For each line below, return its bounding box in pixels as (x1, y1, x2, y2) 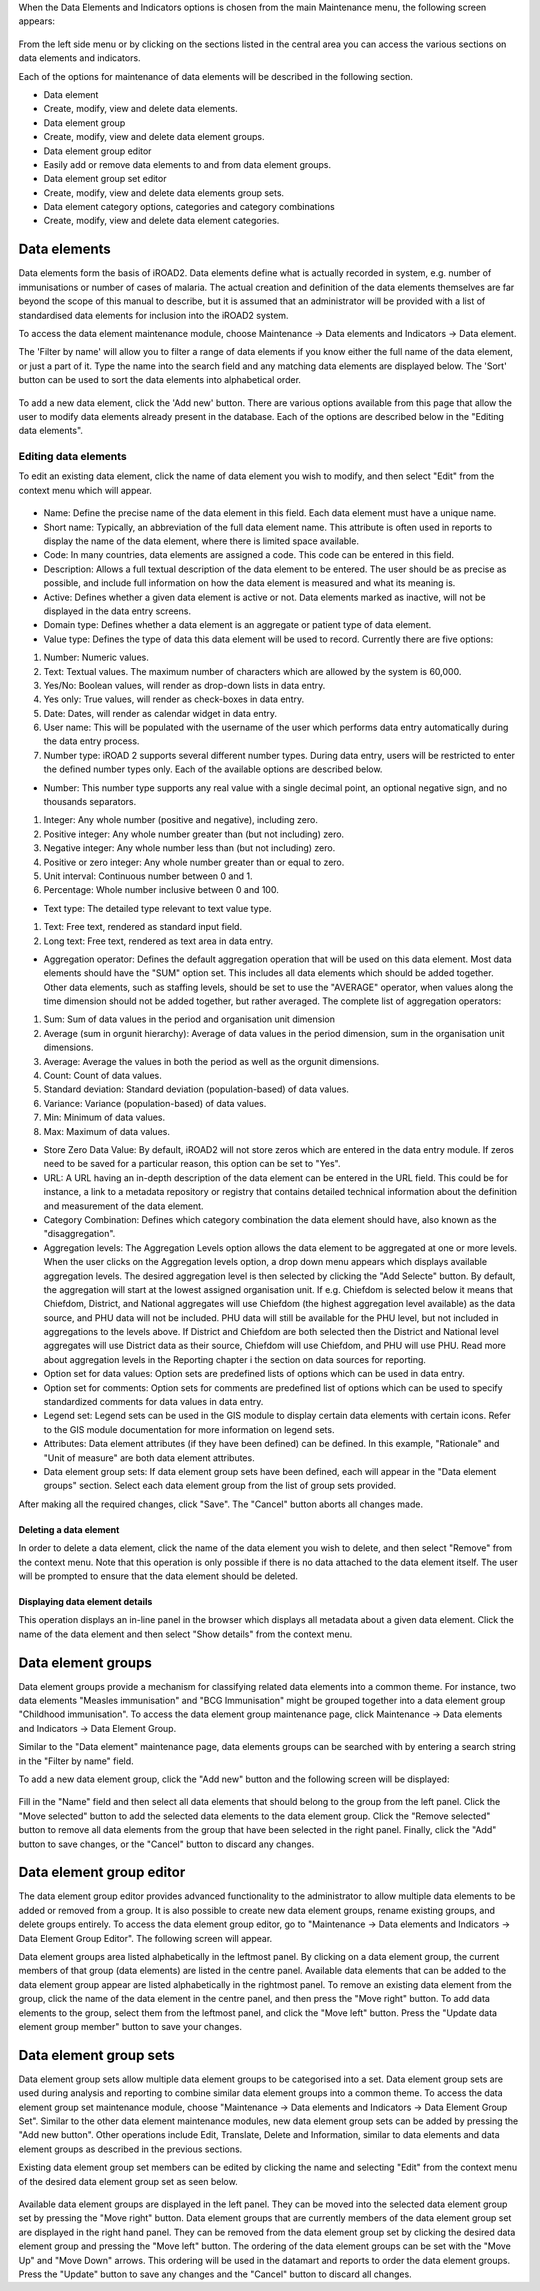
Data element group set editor (43, 173, 167, 185)
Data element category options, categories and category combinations (43, 201, 335, 213)
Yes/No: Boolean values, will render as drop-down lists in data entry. (43, 679, 326, 691)
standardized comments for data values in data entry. (43, 1396, 264, 1408)
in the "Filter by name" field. (18, 1755, 134, 1767)
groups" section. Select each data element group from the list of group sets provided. (43, 1480, 397, 1492)
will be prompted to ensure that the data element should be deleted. (18, 1570, 299, 1582)
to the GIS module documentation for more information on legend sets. (43, 1423, 335, 1435)
